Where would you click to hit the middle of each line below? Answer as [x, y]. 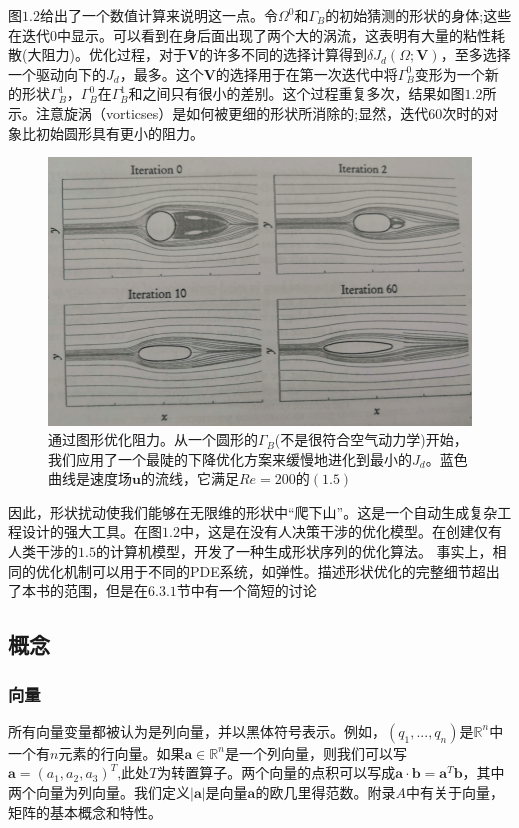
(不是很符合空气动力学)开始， [371, 439]
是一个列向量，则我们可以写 [315, 752]
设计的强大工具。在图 [91, 531]
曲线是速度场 [90, 478]
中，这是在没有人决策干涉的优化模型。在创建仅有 [340, 531]
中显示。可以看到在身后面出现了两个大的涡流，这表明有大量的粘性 [274, 34]
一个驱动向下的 [57, 73]
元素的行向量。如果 [121, 752]
